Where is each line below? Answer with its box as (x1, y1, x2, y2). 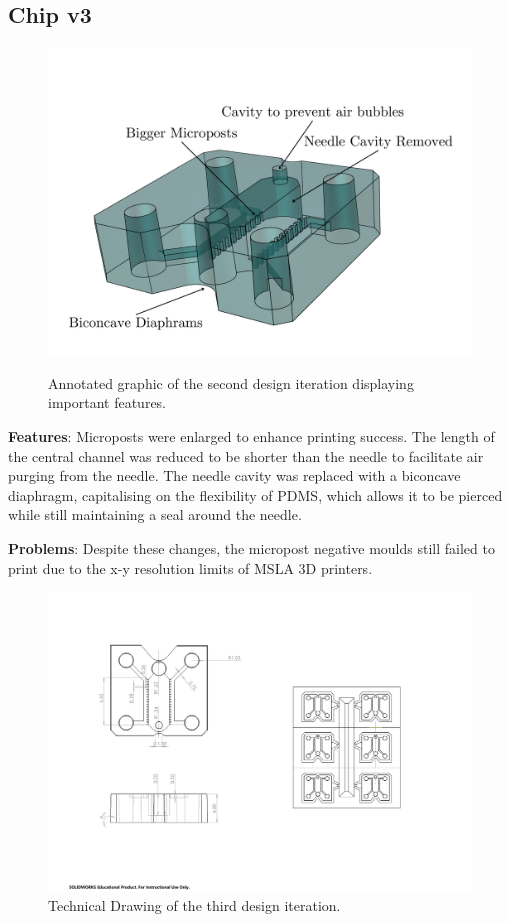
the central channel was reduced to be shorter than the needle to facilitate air (8, 445, 484, 466)
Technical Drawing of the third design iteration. (48, 895, 341, 916)
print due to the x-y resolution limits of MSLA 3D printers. (8, 557, 373, 578)
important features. (48, 392, 167, 413)
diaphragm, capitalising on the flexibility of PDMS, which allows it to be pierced (8, 484, 503, 505)
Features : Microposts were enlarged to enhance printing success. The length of (8, 426, 495, 447)
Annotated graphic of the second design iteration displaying (48, 372, 414, 393)
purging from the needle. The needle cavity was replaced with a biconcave (8, 465, 461, 486)
